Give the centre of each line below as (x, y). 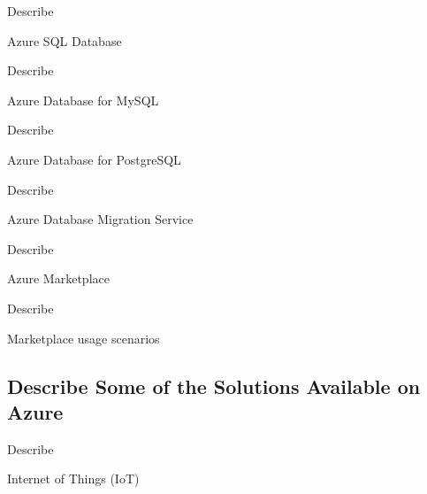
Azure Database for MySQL (83, 100)
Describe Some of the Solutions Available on (214, 386)
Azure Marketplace (58, 278)
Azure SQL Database (65, 40)
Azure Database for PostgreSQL (94, 159)
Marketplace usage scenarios (84, 338)
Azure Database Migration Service (100, 219)
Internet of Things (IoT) (73, 479)
